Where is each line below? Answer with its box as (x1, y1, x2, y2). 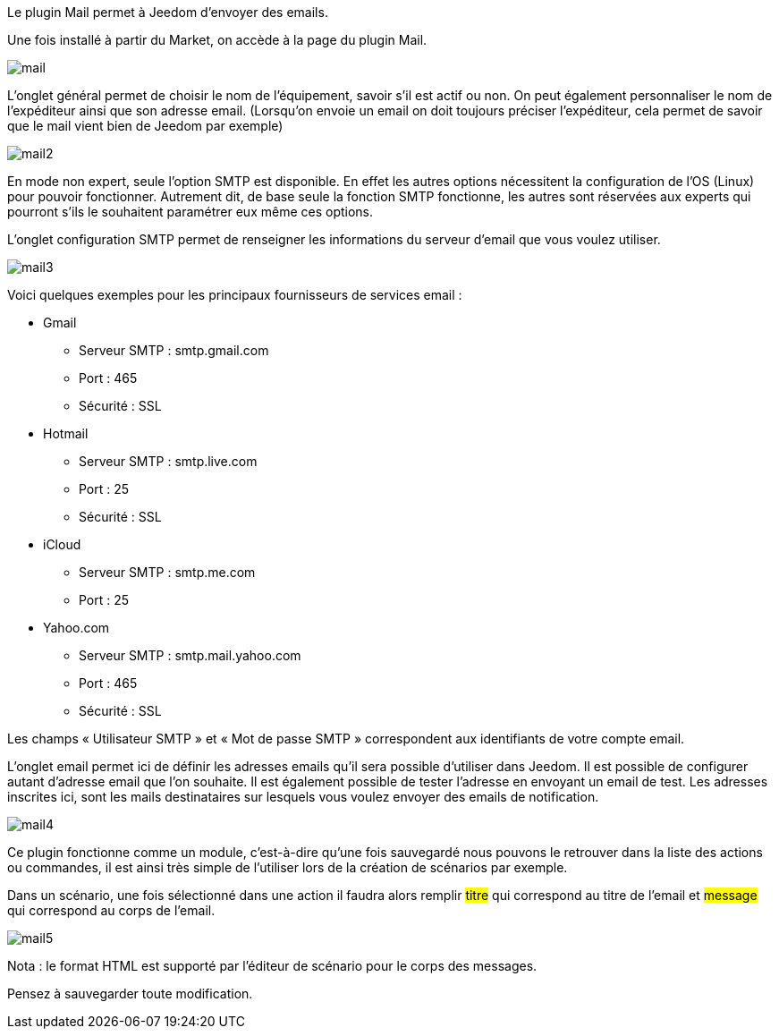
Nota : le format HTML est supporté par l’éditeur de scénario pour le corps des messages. (7, 958, 538, 973)
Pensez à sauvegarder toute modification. (7, 986, 253, 1001)
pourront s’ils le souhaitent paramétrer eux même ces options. (7, 204, 374, 219)
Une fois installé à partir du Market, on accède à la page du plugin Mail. (7, 32, 428, 47)
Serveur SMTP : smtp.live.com (79, 454, 258, 469)
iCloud (43, 537, 81, 552)
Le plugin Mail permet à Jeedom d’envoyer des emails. (7, 4, 328, 20)
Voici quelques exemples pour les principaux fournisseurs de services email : (7, 287, 462, 302)
